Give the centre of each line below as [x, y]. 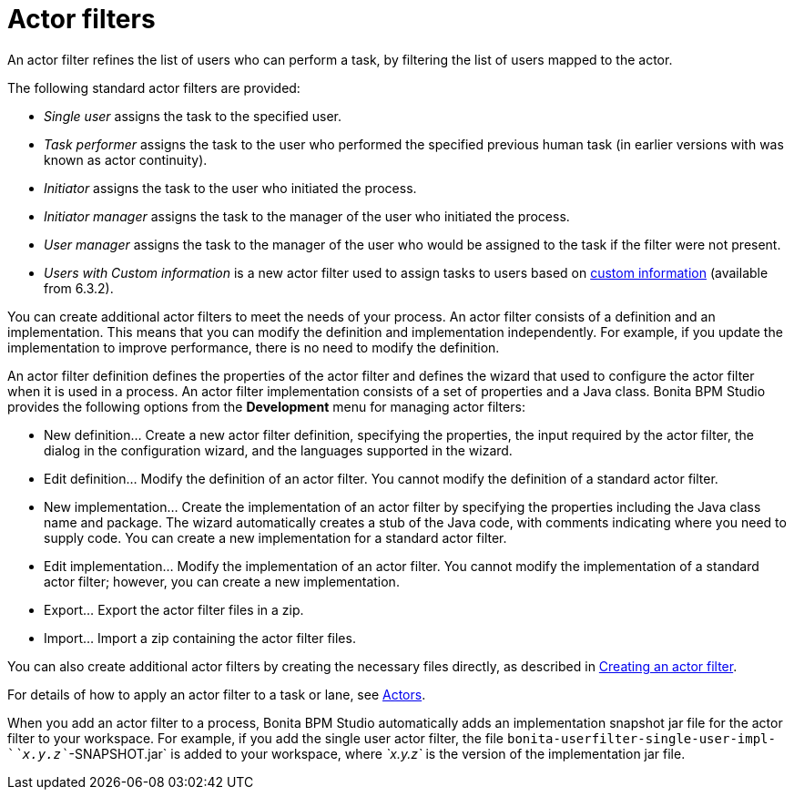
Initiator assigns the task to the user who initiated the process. [230, 188]
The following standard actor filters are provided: [154, 87]
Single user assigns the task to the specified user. [193, 116]
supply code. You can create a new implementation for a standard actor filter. [275, 537]
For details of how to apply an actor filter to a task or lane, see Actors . [217, 694]
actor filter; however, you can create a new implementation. [222, 581]
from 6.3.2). [79, 288]
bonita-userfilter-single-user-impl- [641, 738]
